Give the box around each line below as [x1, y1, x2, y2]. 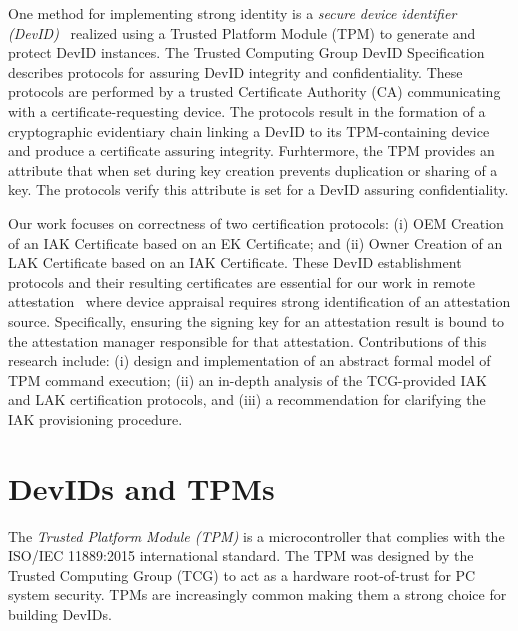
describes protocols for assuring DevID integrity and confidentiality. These [8, 61, 463, 82]
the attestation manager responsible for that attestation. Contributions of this [8, 330, 487, 351]
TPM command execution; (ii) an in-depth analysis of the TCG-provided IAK [8, 369, 487, 390]
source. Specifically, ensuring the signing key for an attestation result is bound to [8, 310, 505, 331]
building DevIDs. [8, 603, 112, 624]
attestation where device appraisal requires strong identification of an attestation [8, 291, 511, 312]
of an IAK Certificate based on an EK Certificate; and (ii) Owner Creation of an [8, 232, 503, 253]
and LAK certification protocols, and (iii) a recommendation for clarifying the [8, 389, 486, 410]
